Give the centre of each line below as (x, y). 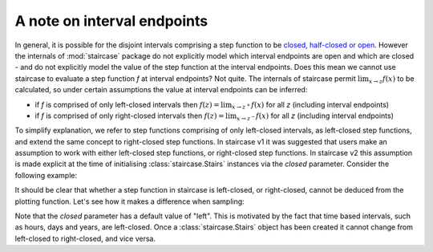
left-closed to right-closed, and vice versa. (85, 238)
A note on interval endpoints (111, 21)
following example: (46, 175)
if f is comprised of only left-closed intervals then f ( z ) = (127, 104)
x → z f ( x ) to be (391, 79)
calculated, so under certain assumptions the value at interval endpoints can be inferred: (161, 90)
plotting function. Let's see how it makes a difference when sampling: (129, 201)
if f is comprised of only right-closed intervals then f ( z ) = (129, 116)
